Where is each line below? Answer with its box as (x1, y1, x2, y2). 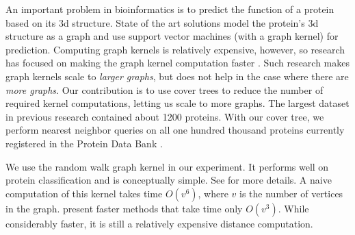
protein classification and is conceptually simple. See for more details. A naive (5, 173, 332, 187)
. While (278, 201, 309, 215)
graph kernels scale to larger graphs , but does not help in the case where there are (5, 69, 349, 83)
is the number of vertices (239, 186, 343, 200)
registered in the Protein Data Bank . (5, 136, 163, 150)
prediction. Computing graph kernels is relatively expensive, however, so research (5, 42, 345, 56)
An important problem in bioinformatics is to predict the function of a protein (5, 2, 334, 16)
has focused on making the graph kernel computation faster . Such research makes (5, 55, 350, 70)
